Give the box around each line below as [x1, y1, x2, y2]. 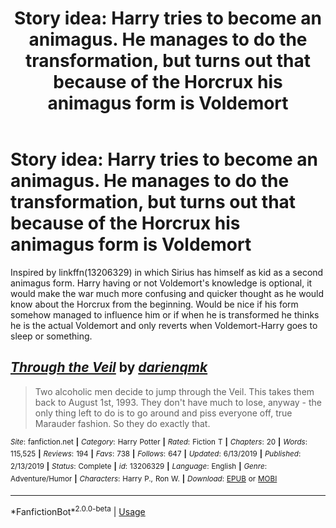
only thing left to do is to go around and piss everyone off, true [34, 407, 293, 419]
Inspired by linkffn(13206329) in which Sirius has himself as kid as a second [10, 266, 324, 278]
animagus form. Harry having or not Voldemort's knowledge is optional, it [10, 277, 313, 289]
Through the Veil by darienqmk [10, 359, 208, 376]
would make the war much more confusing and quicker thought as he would [10, 287, 325, 299]
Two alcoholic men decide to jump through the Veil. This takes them [34, 385, 315, 397]
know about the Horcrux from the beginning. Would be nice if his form [10, 298, 299, 310]
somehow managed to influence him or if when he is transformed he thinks [10, 308, 320, 321]
